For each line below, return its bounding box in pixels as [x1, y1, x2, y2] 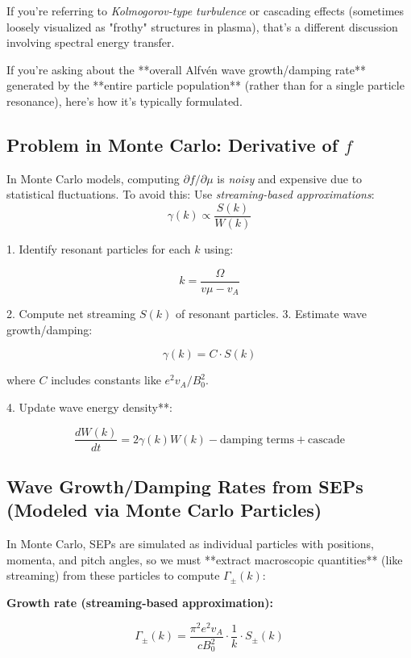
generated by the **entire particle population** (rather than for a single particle [6, 77, 405, 94]
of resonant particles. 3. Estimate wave [176, 305, 367, 322]
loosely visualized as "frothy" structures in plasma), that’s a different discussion [6, 18, 398, 35]
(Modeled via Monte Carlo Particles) [6, 497, 322, 522]
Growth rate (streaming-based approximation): [6, 593, 273, 610]
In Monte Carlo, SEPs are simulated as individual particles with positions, [6, 535, 375, 552]
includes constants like [51, 371, 161, 388]
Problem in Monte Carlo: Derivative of [6, 132, 338, 157]
